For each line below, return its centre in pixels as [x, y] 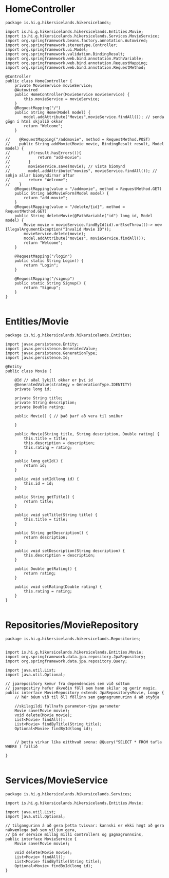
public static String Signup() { [50, 283]
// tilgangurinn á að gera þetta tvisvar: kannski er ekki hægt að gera [85, 825]
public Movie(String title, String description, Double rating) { [87, 434]
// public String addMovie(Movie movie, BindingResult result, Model [85, 144]
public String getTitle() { [44, 497]
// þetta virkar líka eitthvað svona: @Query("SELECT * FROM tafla [88, 742]
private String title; [39, 398]
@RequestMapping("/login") [43, 256]
